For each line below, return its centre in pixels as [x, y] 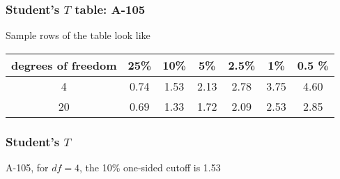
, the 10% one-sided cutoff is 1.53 [150, 168]
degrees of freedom [64, 65]
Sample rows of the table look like [78, 35]
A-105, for [27, 168]
